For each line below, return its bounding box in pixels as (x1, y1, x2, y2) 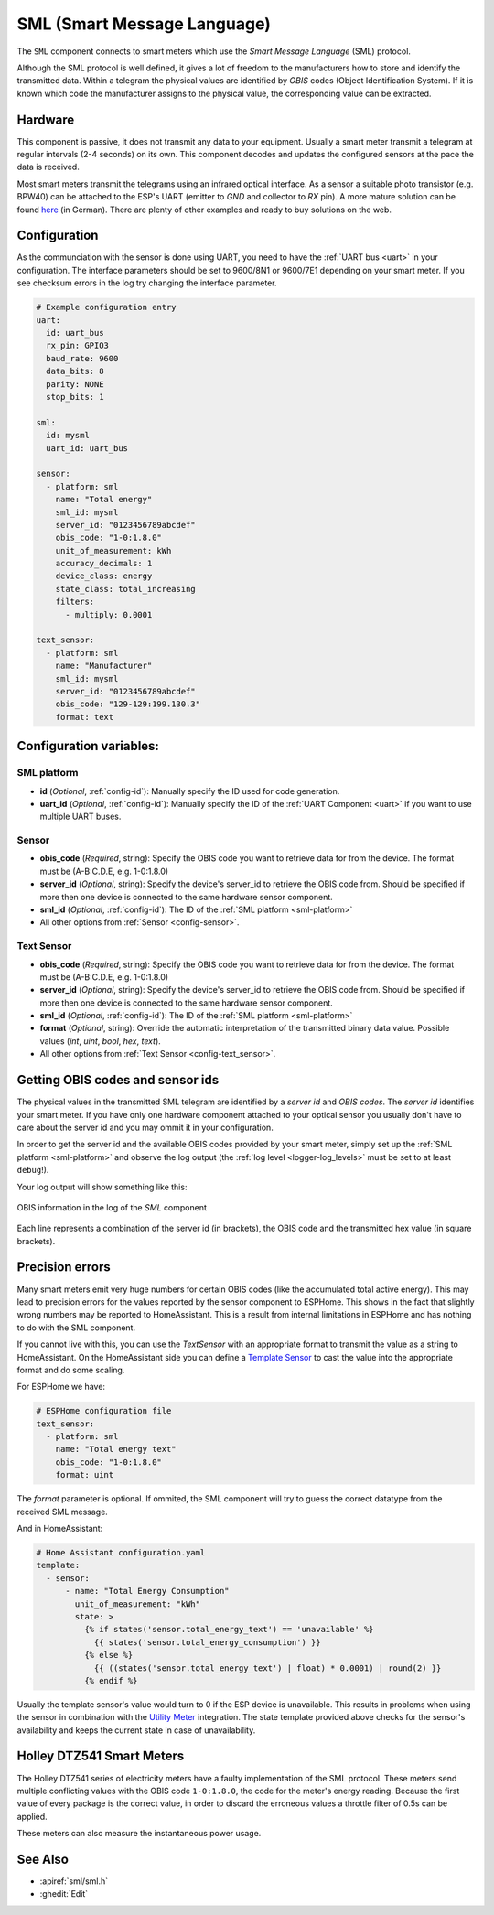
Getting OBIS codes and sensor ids (16, 1072, 220, 1088)
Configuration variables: (16, 738, 160, 754)
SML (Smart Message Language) (16, 14, 272, 34)
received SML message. (16, 1506, 109, 1517)
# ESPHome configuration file (36, 1405, 172, 1416)
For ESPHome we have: (16, 1382, 105, 1393)
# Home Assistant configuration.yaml (36, 1547, 206, 1557)
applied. (16, 1811, 48, 1822)
